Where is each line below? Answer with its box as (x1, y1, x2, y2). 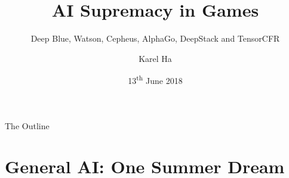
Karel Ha (139, 52, 172, 64)
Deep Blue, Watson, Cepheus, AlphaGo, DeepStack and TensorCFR (30, 32, 280, 45)
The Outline (5, 119, 50, 132)
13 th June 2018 (128, 73, 183, 86)
